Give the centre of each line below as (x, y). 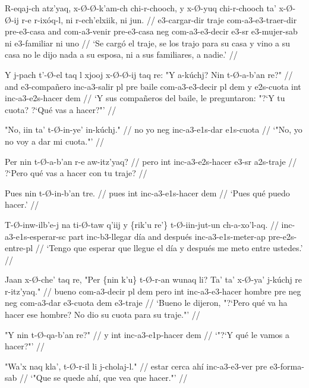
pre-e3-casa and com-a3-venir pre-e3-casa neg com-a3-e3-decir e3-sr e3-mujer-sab (151, 31)
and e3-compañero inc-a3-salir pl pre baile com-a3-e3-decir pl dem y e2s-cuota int (153, 86)
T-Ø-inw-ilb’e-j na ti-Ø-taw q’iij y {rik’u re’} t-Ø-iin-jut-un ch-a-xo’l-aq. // (142, 224)
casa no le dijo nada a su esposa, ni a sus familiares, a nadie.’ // (121, 54)
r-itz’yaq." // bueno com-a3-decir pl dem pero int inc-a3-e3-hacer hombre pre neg (153, 291)
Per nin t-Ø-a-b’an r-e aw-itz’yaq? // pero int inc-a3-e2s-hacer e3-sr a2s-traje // (151, 161)
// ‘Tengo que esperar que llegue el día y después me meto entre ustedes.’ (169, 248)
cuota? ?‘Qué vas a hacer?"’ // (61, 109)
